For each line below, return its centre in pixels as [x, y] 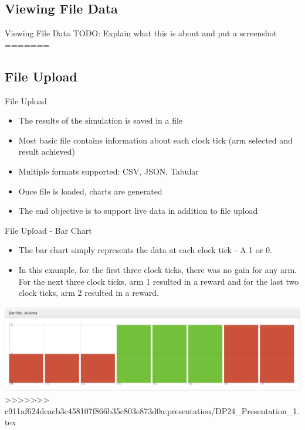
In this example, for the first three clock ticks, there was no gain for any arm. [157, 269]
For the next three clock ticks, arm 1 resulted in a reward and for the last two [159, 281]
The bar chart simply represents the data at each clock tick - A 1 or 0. [145, 250]
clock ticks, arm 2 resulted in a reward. [89, 293]
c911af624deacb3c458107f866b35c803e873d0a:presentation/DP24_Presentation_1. [152, 410]
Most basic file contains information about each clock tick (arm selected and [155, 140]
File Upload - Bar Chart [48, 230]
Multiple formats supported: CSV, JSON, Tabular [109, 171]
